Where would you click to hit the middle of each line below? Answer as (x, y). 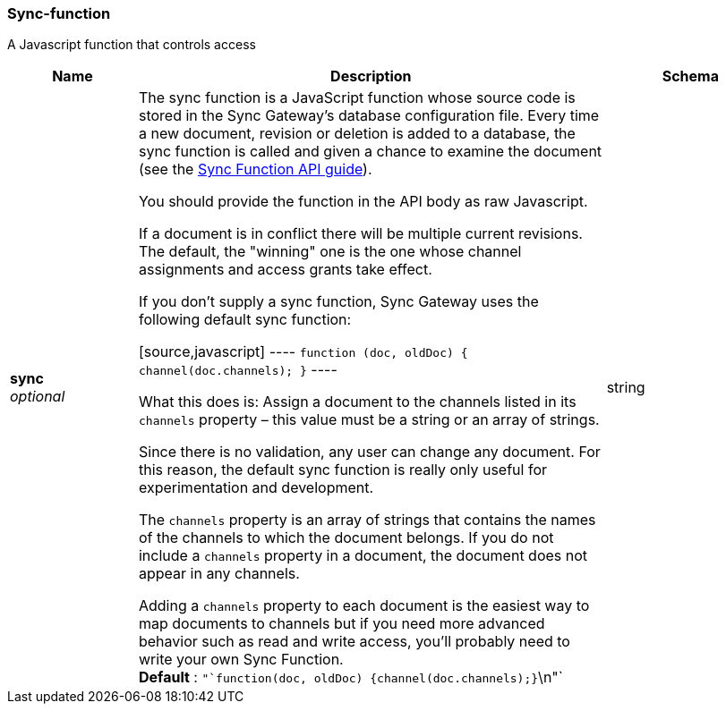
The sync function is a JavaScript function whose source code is (357, 98)
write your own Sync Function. (241, 660)
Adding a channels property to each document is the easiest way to (364, 606)
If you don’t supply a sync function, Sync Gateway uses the (338, 302)
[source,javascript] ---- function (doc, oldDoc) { (303, 352)
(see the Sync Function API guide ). (255, 169)
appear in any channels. (219, 574)
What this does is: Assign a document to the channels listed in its (357, 402)
